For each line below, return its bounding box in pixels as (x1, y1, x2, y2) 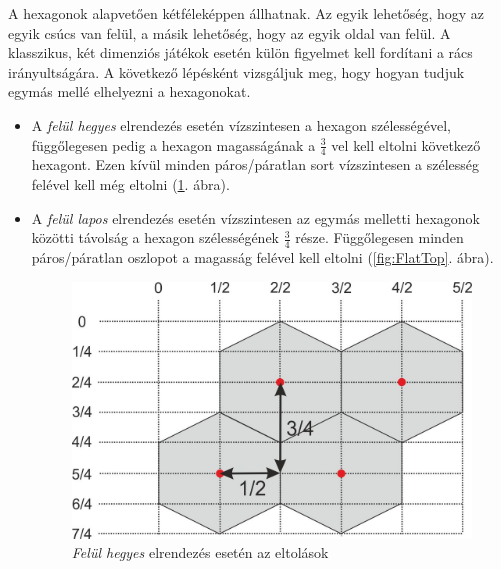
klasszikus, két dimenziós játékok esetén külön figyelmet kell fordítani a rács (8, 42, 473, 63)
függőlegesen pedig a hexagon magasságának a (31, 134, 316, 155)
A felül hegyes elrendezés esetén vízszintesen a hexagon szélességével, (31, 114, 452, 135)
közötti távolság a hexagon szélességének (31, 227, 279, 248)
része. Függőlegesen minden (295, 227, 464, 248)
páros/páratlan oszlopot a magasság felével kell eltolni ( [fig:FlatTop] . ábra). (31, 247, 494, 267)
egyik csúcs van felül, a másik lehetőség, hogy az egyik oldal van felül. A (8, 22, 451, 43)
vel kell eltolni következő (331, 134, 481, 155)
